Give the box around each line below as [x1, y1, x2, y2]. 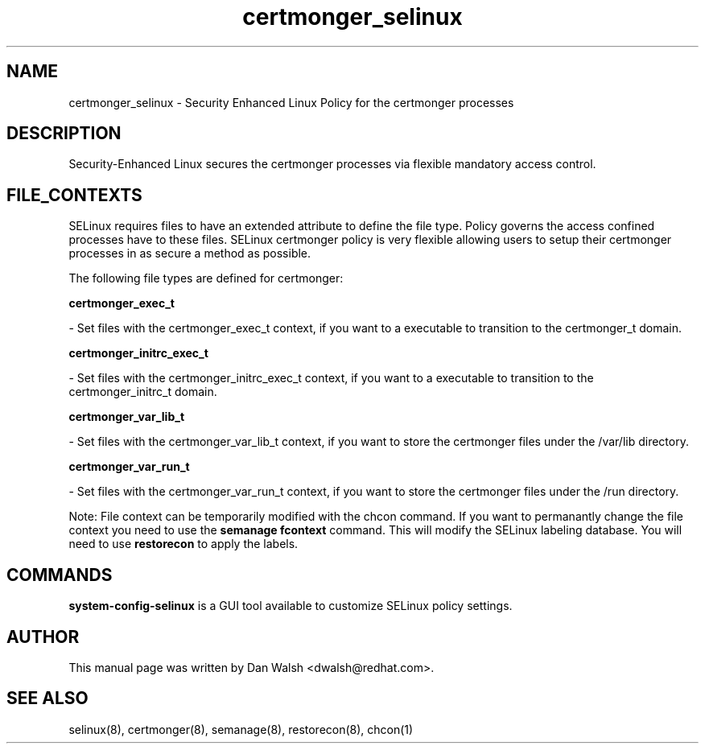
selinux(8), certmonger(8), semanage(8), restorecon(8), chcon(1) [68, 722, 414, 736]
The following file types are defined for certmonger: [68, 271, 344, 286]
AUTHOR [6, 626, 80, 647]
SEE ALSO [6, 688, 89, 709]
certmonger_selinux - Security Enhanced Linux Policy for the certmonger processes [68, 95, 514, 109]
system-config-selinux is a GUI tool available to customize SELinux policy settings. [68, 599, 513, 613]
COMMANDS [6, 564, 113, 585]
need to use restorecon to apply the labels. [68, 537, 299, 551]
